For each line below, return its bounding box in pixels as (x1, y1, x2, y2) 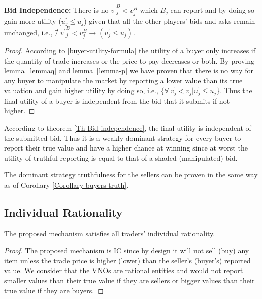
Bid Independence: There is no (4, 4, 109, 15)
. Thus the (220, 85, 252, 96)
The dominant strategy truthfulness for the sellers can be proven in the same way (4, 169, 258, 180)
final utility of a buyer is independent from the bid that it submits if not (4, 95, 230, 106)
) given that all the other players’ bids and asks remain (84, 15, 255, 26)
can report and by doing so (170, 4, 255, 15)
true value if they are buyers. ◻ (4, 285, 104, 295)
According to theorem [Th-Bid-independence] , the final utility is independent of (4, 122, 251, 133)
